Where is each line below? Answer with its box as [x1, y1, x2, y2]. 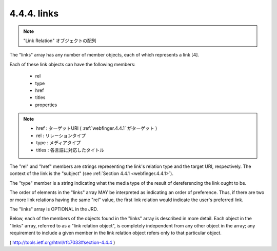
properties [35, 102, 57, 108]
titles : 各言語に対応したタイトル [36, 147, 105, 153]
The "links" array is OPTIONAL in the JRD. [9, 206, 98, 212]
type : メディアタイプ [36, 140, 81, 146]
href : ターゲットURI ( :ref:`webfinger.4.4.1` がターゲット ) [36, 125, 157, 131]
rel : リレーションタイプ [36, 132, 86, 139]
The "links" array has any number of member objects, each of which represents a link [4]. [9, 52, 200, 58]
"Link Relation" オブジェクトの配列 [23, 37, 97, 44]
